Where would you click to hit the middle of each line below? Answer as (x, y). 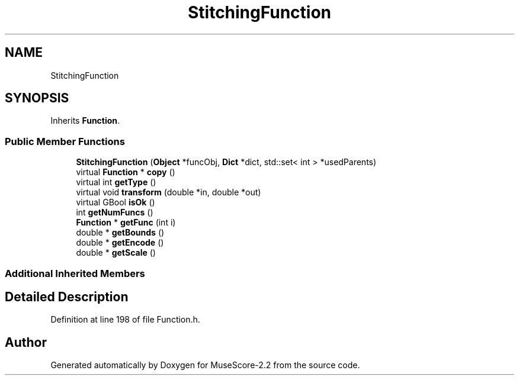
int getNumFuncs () (115, 212)
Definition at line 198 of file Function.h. (125, 320)
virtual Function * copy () (126, 172)
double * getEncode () (120, 243)
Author (26, 342)
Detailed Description (67, 297)
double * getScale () (116, 253)
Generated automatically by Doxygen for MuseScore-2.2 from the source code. (205, 365)
